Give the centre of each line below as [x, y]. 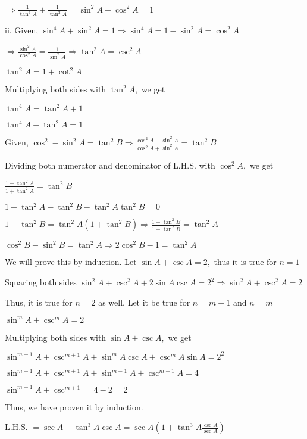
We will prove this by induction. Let [71, 262]
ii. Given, [22, 30]
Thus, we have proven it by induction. [74, 407]
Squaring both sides [41, 282]
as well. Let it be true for [144, 302]
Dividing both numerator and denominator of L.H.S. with [110, 165]
